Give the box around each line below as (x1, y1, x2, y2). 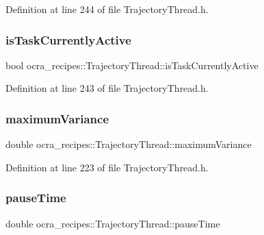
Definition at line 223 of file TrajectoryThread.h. (5, 160, 209, 174)
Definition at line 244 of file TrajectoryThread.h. (5, 2, 209, 16)
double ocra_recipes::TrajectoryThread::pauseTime (5, 216, 220, 230)
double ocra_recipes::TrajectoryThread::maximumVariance (5, 137, 252, 151)
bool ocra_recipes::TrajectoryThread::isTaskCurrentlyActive (5, 58, 259, 72)
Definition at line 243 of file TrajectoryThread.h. (5, 81, 209, 95)
